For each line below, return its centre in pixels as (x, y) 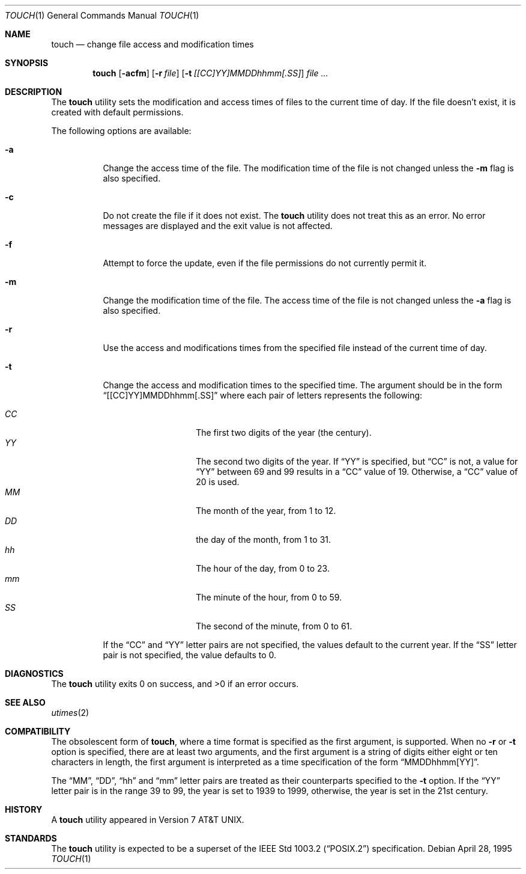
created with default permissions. (117, 112)
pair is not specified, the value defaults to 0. (190, 655)
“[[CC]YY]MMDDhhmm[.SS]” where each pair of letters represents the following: (263, 395)
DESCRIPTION (34, 92)
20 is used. (218, 482)
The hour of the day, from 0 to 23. (263, 568)
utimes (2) (70, 713)
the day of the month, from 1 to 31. (264, 539)
